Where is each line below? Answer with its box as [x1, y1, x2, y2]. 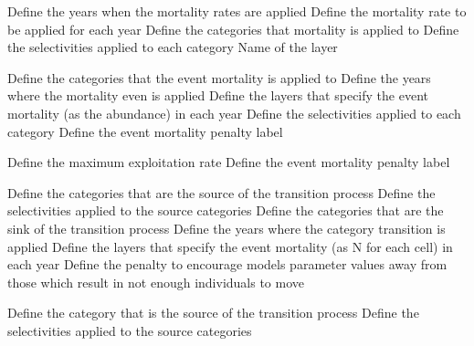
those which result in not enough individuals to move [7, 272, 305, 291]
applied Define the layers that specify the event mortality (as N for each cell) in [7, 236, 453, 256]
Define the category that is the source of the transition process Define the [7, 303, 419, 322]
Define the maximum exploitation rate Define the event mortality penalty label [7, 152, 450, 172]
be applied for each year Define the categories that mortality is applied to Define [7, 19, 459, 38]
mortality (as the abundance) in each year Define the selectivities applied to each [7, 103, 461, 122]
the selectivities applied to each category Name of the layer [7, 37, 338, 57]
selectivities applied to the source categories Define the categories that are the [7, 201, 444, 220]
